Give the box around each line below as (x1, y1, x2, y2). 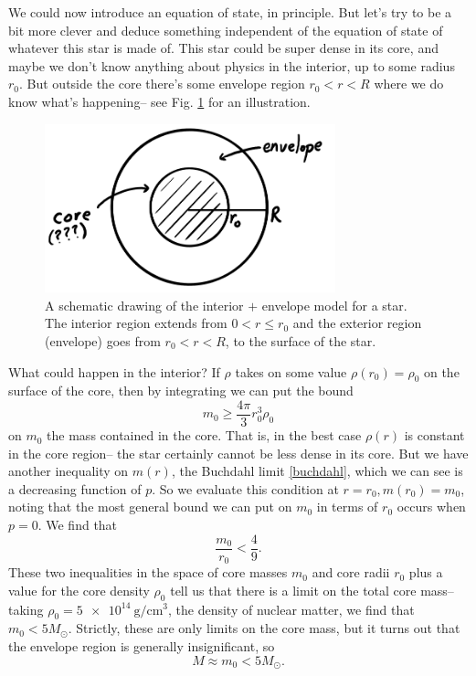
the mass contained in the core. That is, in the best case (47, 426, 362, 445)
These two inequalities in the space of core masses (8, 563, 288, 582)
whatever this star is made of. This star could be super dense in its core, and (8, 38, 439, 58)
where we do (374, 74, 444, 93)
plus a (408, 563, 443, 582)
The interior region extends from (45, 313, 227, 333)
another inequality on (8, 461, 129, 481)
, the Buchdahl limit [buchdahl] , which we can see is (171, 461, 463, 481)
